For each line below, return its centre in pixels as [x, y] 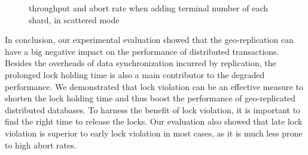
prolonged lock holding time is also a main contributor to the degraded [135, 74]
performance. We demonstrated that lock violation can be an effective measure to [154, 86]
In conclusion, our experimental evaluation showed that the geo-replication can [149, 40]
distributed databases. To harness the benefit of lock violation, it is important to [153, 109]
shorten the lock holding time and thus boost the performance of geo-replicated [150, 98]
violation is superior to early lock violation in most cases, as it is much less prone [154, 133]
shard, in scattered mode [74, 19]
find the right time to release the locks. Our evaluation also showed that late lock [154, 121]
